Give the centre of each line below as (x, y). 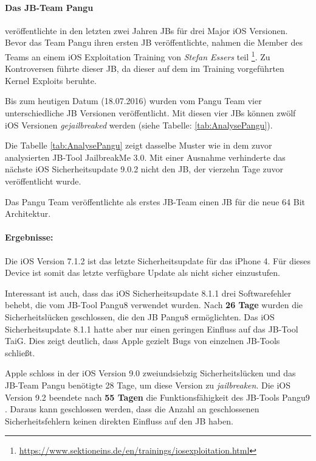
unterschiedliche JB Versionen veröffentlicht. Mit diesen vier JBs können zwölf (150, 113)
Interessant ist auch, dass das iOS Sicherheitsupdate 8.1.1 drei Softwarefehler (148, 293)
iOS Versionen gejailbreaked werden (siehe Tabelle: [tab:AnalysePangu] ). (139, 125)
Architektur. (28, 213)
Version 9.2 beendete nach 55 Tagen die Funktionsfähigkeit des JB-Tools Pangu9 (157, 397)
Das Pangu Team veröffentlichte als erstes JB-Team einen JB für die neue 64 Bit (155, 201)
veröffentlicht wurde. (43, 181)
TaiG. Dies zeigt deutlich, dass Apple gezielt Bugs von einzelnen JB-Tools (143, 341)
